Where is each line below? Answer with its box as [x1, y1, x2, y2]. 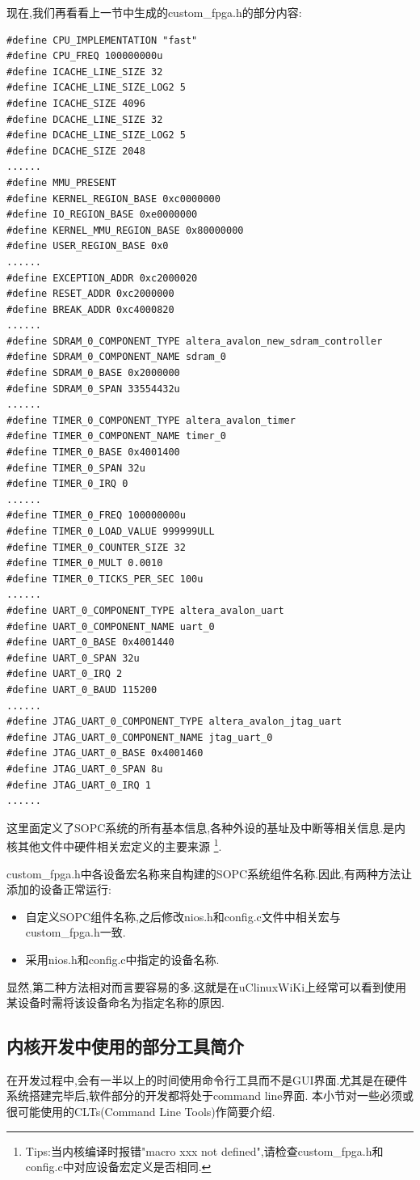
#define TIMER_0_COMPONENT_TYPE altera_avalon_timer [6, 414, 296, 426]
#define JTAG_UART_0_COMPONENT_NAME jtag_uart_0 [6, 731, 273, 743]
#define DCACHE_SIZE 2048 [6, 145, 145, 157]
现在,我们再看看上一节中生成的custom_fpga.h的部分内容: [6, 4, 302, 20]
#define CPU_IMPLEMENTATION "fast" [6, 34, 198, 46]
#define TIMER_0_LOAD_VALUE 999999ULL [6, 526, 215, 537]
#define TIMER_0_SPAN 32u [6, 462, 145, 474]
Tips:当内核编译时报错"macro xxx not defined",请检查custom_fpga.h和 [25, 1142, 384, 1159]
